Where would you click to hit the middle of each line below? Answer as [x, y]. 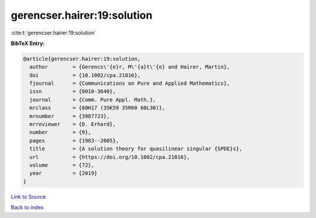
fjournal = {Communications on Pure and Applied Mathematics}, [130, 84]
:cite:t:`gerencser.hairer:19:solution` [54, 33]
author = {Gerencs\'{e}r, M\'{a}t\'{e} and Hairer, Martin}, [130, 67]
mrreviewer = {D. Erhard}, [73, 124]
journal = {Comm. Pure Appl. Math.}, [93, 100]
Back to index [27, 207]
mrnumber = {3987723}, [70, 116]
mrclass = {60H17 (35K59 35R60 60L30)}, [97, 108]
